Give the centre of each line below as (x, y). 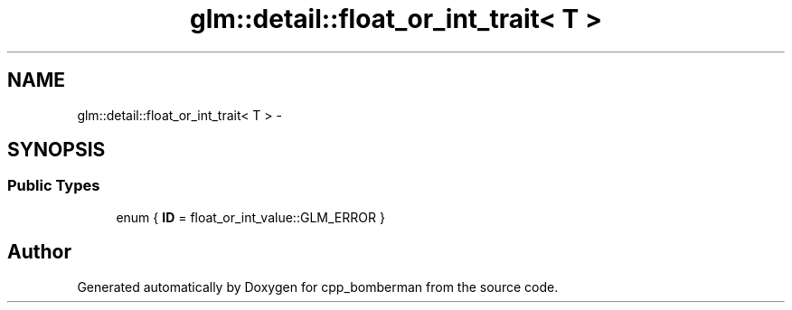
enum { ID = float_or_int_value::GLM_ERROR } (250, 217)
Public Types (54, 186)
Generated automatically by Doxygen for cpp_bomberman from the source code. (318, 287)
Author (39, 252)
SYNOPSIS (57, 150)
